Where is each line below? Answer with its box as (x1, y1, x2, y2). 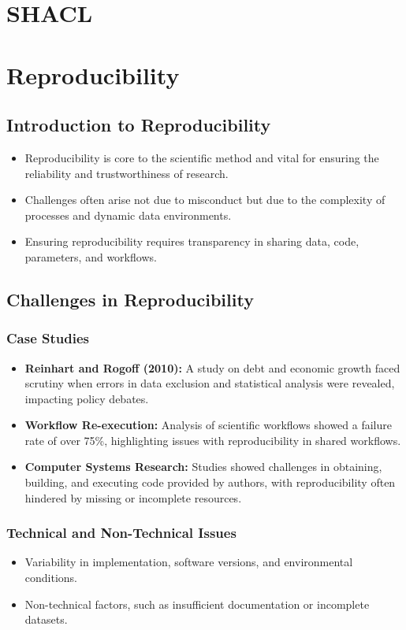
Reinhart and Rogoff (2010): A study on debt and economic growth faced (24, 359, 400, 376)
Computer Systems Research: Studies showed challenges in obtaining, (24, 458, 382, 475)
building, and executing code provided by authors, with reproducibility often (24, 474, 396, 491)
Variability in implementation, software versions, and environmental (24, 554, 353, 570)
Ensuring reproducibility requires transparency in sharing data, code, (24, 233, 359, 250)
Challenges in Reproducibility (6, 287, 254, 311)
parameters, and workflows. (24, 248, 157, 265)
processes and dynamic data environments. (24, 206, 232, 223)
